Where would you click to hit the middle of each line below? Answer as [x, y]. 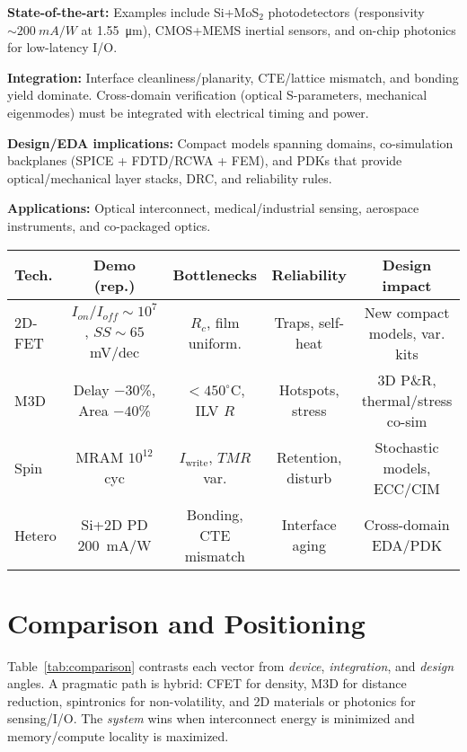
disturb [309, 478]
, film [223, 323]
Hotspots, [309, 390]
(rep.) [115, 285]
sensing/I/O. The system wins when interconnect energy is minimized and [211, 718]
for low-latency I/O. [62, 47]
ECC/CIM [407, 488]
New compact [407, 312]
